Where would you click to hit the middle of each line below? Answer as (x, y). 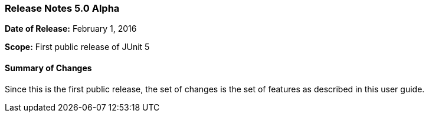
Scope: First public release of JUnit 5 (77, 47)
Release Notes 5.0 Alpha (62, 8)
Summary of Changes (48, 68)
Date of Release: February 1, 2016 (71, 29)
